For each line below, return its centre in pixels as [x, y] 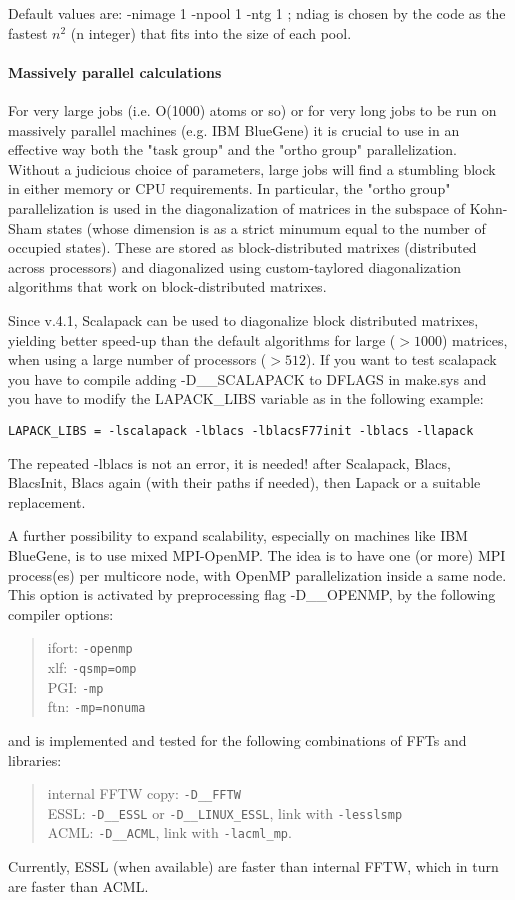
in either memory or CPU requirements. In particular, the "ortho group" [229, 188]
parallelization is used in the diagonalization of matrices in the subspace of [237, 207]
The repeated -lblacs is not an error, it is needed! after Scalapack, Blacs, [229, 462]
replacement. [47, 501]
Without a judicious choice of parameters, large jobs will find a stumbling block [252, 168]
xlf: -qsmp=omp [92, 666]
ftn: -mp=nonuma [96, 706]
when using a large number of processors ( [137, 359]
